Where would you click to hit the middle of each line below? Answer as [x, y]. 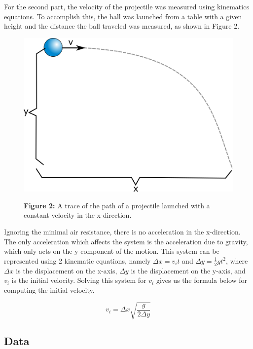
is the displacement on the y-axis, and [188, 270]
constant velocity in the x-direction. [78, 215]
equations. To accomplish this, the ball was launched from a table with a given [123, 16]
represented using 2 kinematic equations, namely [77, 260]
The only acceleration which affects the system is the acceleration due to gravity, [126, 241]
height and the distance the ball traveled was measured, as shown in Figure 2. [122, 26]
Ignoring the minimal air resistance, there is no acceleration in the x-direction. [122, 232]
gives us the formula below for [202, 280]
